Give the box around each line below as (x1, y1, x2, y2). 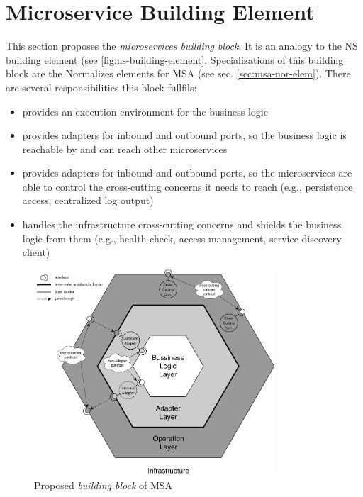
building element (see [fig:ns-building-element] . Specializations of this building (6, 52, 344, 67)
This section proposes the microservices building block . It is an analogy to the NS (6, 38, 358, 53)
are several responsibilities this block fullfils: (6, 79, 197, 94)
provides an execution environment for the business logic (22, 104, 268, 118)
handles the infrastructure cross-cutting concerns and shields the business (22, 217, 342, 232)
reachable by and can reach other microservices (22, 141, 228, 156)
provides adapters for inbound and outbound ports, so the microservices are (22, 165, 352, 180)
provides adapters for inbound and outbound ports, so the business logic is (22, 128, 347, 143)
